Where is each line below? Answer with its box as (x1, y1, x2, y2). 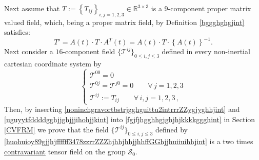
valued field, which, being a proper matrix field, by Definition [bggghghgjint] (4, 16, 245, 27)
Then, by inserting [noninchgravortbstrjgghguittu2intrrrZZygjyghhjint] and (4, 104, 240, 115)
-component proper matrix (168, 3, 251, 13)
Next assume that (4, 3, 60, 13)
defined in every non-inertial (162, 46, 250, 57)
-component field (63, 46, 115, 57)
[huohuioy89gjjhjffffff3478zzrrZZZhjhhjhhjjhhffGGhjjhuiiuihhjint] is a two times (4, 136, 253, 147)
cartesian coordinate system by (4, 58, 102, 69)
